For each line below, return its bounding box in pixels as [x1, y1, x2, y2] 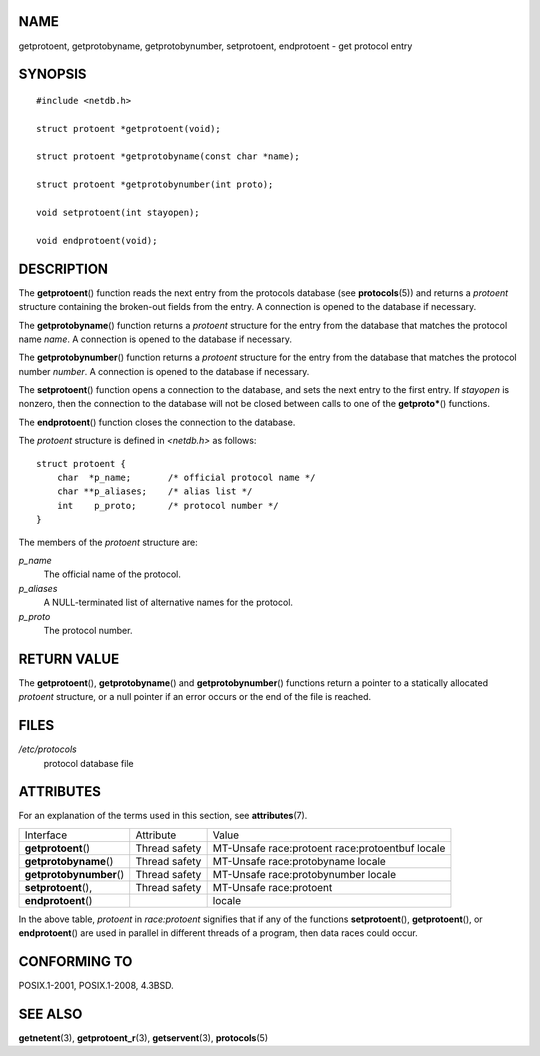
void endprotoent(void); [36, 235, 158, 246]
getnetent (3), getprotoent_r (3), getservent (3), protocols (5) [18, 1032, 269, 1044]
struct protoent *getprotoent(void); [36, 123, 222, 134]
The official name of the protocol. [43, 568, 182, 580]
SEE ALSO [18, 1005, 83, 1022]
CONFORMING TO [18, 953, 133, 970]
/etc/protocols [18, 743, 77, 755]
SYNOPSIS [18, 66, 87, 83]
